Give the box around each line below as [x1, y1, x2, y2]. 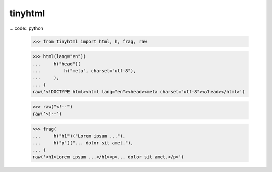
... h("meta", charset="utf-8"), [32, 68, 137, 73]
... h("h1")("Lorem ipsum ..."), [32, 133, 126, 139]
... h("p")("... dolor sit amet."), [32, 140, 133, 146]
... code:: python [9, 25, 44, 31]
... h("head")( [32, 61, 81, 67]
